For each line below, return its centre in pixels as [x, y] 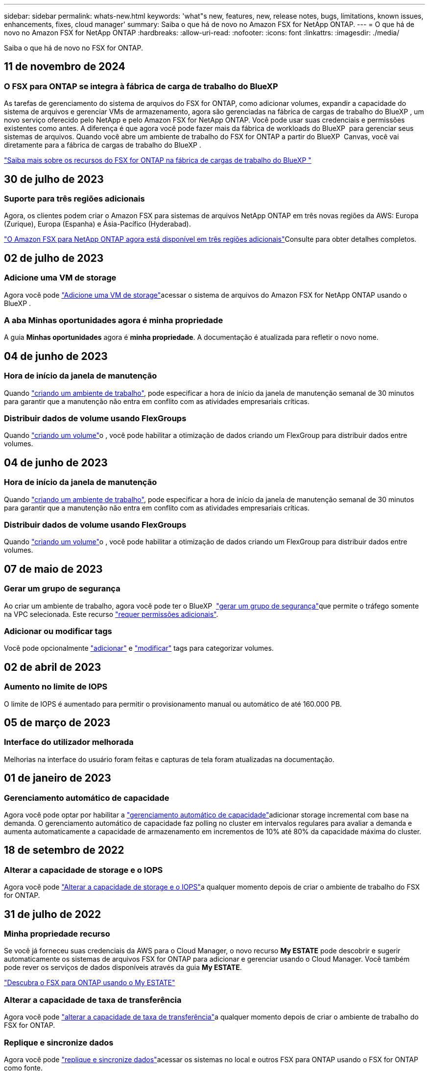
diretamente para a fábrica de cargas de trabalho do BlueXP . [103, 145]
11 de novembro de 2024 [65, 67]
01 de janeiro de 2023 [58, 778]
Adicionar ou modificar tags [58, 631]
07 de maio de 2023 [53, 569]
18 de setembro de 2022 [64, 850]
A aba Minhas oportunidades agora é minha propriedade [114, 320]
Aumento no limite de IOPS [56, 687]
